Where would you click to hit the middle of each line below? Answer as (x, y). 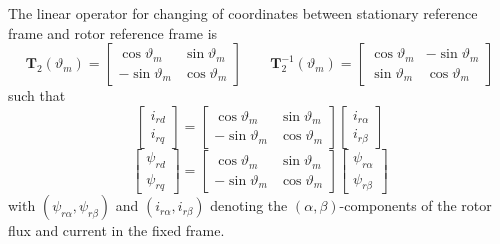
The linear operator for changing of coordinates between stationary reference (243, 13)
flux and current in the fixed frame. (116, 230)
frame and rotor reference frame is (113, 32)
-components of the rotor (415, 205)
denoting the (249, 205)
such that (37, 95)
